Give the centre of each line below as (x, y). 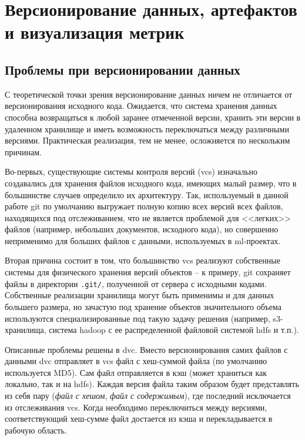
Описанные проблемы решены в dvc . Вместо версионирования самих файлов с (146, 349)
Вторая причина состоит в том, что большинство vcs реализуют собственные (143, 260)
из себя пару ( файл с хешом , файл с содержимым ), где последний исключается (148, 396)
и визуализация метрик (95, 32)
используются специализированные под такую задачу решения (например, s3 (143, 318)
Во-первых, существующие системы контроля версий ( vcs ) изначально (131, 171)
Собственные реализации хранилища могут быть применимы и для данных (140, 295)
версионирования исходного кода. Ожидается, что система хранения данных (141, 106)
